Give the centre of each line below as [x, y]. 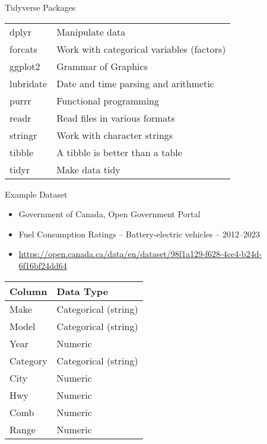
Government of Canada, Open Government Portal [109, 214]
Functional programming [108, 100]
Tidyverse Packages [40, 7]
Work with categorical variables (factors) [141, 49]
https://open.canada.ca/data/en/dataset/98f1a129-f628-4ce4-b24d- [140, 254]
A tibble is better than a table [119, 152]
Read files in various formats [116, 118]
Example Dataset [36, 194]
